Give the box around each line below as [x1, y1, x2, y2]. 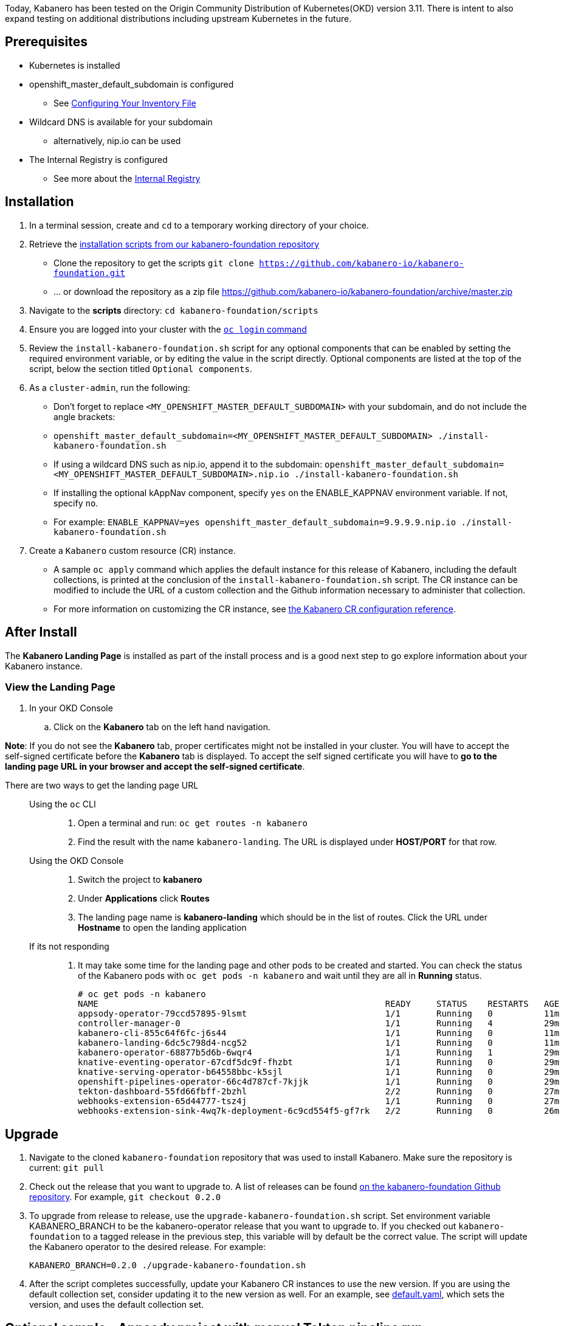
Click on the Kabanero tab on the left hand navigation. [53, 722, 271, 733]
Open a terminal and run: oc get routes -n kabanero [78, 818, 308, 829]
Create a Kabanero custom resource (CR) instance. [29, 545, 236, 556]
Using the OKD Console [29, 855, 124, 866]
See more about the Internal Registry [53, 173, 201, 184]
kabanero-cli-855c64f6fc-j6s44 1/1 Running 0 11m [78, 1028, 560, 1038]
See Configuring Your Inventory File [53, 97, 196, 108]
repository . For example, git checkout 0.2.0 [29, 1192, 221, 1203]
